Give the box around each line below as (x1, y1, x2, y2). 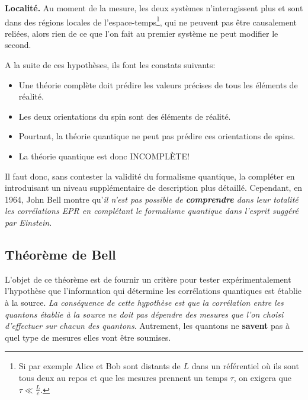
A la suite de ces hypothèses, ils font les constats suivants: (5, 59, 216, 71)
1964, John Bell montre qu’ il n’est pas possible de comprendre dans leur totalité (5, 193, 299, 205)
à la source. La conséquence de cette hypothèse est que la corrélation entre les (5, 296, 284, 308)
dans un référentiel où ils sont (191, 360, 299, 372)
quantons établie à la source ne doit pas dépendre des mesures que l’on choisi (5, 308, 284, 320)
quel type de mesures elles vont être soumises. (5, 331, 171, 343)
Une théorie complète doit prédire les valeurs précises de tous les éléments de (18, 78, 298, 91)
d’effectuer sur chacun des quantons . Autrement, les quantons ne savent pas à (5, 319, 290, 332)
